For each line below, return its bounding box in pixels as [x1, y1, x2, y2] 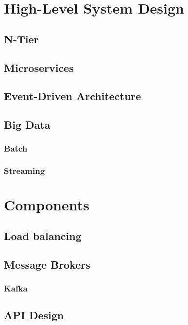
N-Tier [4, 31, 39, 46]
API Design [4, 308, 64, 323]
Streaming [4, 165, 45, 177]
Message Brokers [4, 257, 90, 272]
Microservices [4, 60, 74, 75]
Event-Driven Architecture [4, 88, 141, 103]
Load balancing [4, 228, 82, 243]
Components [4, 195, 89, 215]
